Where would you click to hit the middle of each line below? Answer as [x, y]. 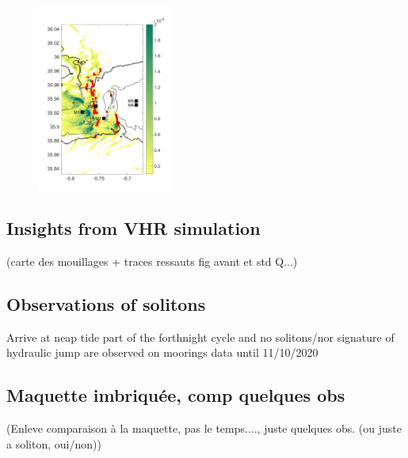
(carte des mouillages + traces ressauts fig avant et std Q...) [152, 261]
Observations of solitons [106, 303]
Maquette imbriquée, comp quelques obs [176, 395]
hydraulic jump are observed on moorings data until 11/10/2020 [162, 352]
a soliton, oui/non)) [54, 443]
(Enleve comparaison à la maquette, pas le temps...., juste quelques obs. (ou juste [204, 428]
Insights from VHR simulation [133, 228]
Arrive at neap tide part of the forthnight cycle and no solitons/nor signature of [200, 337]
